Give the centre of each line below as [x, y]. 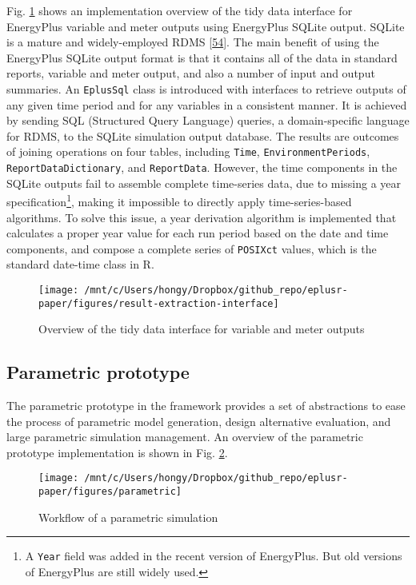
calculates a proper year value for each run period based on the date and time [198, 233]
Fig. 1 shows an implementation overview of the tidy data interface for [180, 10]
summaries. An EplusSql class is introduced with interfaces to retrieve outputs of [206, 88]
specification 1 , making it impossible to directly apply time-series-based [179, 200]
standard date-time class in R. [80, 264]
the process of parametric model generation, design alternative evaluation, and [199, 421]
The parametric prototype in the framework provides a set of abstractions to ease [206, 406]
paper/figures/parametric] [110, 492]
